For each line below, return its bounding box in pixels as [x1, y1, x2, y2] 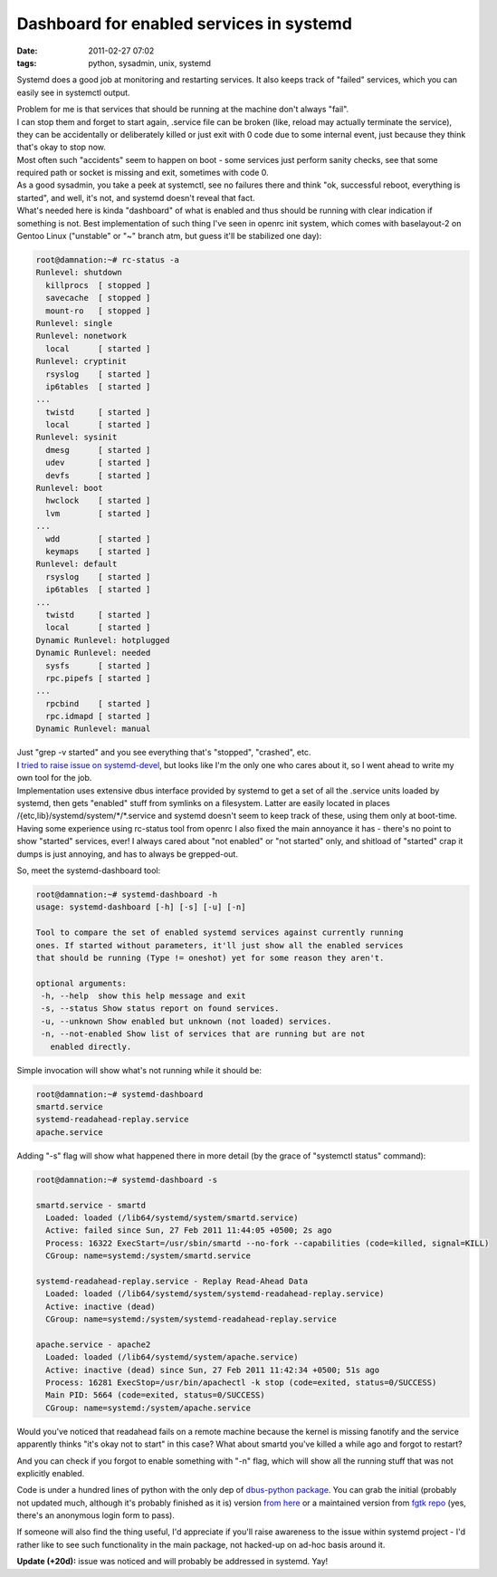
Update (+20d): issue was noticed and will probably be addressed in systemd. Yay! [16, 1556, 329, 1567]
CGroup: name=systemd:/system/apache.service [45, 1402, 251, 1413]
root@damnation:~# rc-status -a [35, 255, 180, 264]
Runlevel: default [35, 559, 118, 570]
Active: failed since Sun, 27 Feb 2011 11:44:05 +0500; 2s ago [45, 1226, 332, 1236]
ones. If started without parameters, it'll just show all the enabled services [35, 940, 404, 950]
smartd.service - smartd [35, 1200, 147, 1210]
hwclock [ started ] [45, 495, 151, 506]
